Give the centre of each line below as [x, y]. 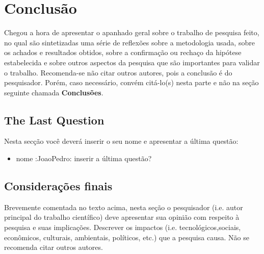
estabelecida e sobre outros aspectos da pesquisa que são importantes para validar [132, 62]
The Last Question [54, 120]
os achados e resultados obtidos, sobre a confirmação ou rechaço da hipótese [123, 52]
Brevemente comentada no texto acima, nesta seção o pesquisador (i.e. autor [124, 207]
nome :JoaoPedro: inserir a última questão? [84, 158]
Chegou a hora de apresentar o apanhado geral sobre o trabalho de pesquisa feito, [132, 32]
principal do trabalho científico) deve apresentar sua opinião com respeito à [122, 217]
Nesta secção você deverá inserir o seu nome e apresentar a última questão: [121, 141]
